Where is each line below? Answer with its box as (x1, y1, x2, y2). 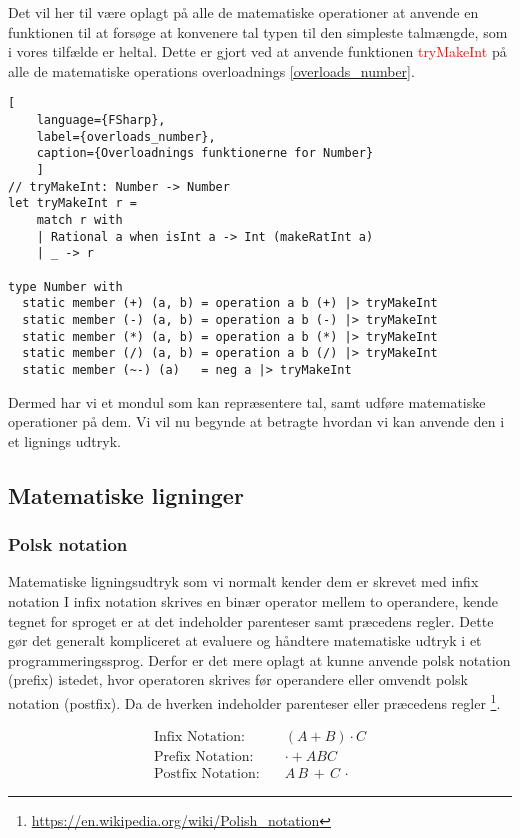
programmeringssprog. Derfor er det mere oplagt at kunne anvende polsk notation (8, 649, 511, 670)
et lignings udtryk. (8, 430, 121, 451)
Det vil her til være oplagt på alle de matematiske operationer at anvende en (8, 2, 479, 22)
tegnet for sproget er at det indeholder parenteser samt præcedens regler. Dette (8, 610, 494, 631)
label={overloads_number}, (36, 129, 216, 144)
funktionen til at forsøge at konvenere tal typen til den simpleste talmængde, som (8, 21, 508, 42)
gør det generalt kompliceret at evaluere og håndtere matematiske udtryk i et (8, 630, 482, 651)
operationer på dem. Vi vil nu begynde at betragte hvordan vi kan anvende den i (8, 411, 505, 432)
